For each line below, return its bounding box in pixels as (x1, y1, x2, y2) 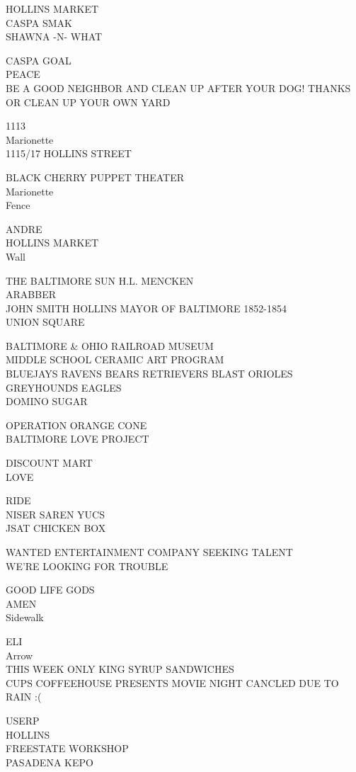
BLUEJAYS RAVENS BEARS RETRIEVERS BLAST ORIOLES (6, 366, 293, 381)
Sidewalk (6, 610, 44, 625)
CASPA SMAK (6, 15, 72, 30)
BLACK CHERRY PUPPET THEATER (6, 169, 185, 184)
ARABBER (6, 287, 56, 302)
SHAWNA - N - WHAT (6, 29, 103, 44)
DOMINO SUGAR (6, 394, 88, 409)
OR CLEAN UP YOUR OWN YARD (6, 94, 171, 109)
